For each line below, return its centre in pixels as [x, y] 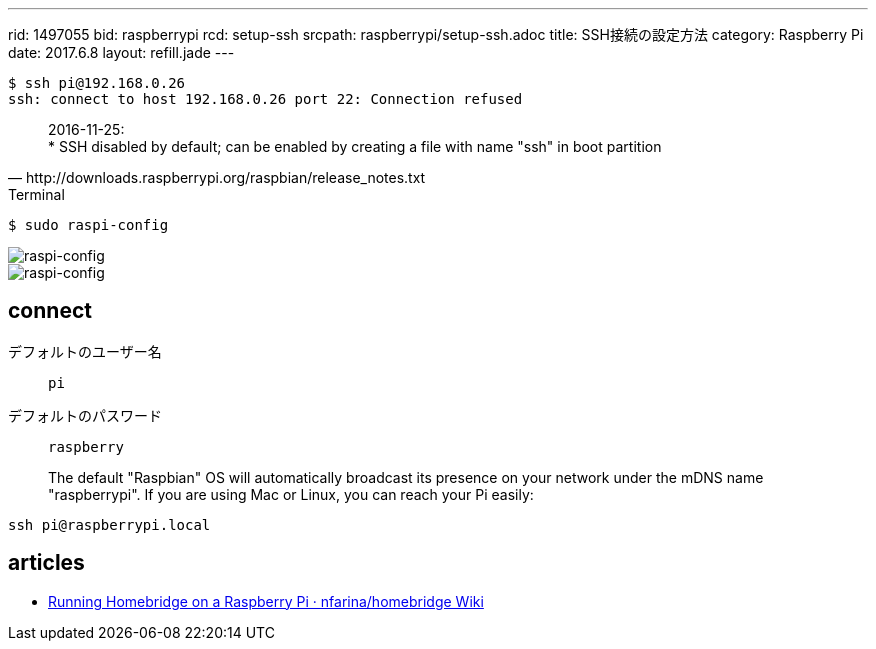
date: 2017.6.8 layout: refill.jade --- [121, 52]
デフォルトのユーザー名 [85, 351]
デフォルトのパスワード [85, 415]
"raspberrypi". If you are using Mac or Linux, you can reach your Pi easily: [291, 494]
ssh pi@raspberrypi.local [109, 524]
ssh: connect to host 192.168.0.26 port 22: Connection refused [265, 99]
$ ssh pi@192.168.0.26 [97, 83]
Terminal [36, 194]
